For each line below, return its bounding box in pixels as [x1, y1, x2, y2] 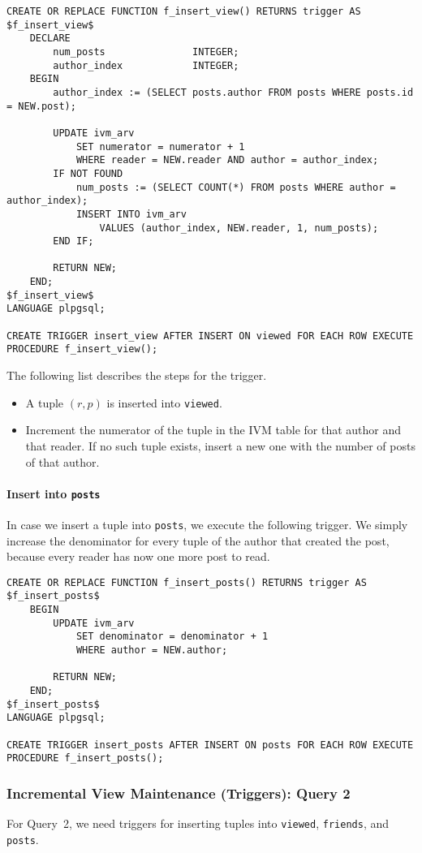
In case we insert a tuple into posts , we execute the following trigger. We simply [6, 515, 408, 532]
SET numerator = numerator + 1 [75, 140, 245, 153]
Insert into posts [6, 485, 101, 502]
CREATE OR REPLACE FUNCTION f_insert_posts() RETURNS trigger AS [6, 576, 367, 588]
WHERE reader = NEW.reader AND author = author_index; [75, 154, 379, 166]
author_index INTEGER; [53, 59, 239, 71]
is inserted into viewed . [106, 394, 222, 411]
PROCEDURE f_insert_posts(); [6, 752, 164, 765]
